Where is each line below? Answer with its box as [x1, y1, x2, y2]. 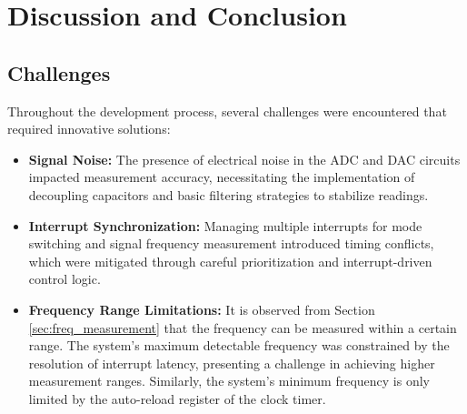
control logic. [28, 269, 101, 288]
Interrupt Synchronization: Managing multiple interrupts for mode [28, 216, 422, 235]
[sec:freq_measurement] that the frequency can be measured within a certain [28, 318, 457, 337]
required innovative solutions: [7, 119, 171, 138]
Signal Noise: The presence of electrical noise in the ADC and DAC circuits [28, 149, 461, 168]
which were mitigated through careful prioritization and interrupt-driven [28, 251, 432, 270]
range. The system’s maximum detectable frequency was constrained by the [28, 336, 450, 355]
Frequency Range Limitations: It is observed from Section [28, 299, 375, 318]
